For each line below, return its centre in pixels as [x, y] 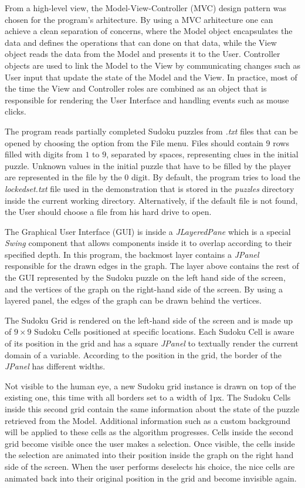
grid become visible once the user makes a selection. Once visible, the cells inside [150, 443]
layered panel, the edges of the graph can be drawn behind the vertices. [133, 300]
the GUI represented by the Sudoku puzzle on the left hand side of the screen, [145, 277]
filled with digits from [44, 154]
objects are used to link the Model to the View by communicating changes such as [152, 65]
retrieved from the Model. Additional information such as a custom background [148, 420]
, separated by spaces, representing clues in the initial [202, 154]
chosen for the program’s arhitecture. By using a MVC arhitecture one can [139, 19]
